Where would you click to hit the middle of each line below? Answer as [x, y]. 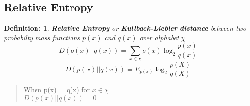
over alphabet [159, 37]
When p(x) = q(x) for [57, 89]
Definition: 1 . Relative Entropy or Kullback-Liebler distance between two [125, 28]
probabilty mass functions [42, 37]
